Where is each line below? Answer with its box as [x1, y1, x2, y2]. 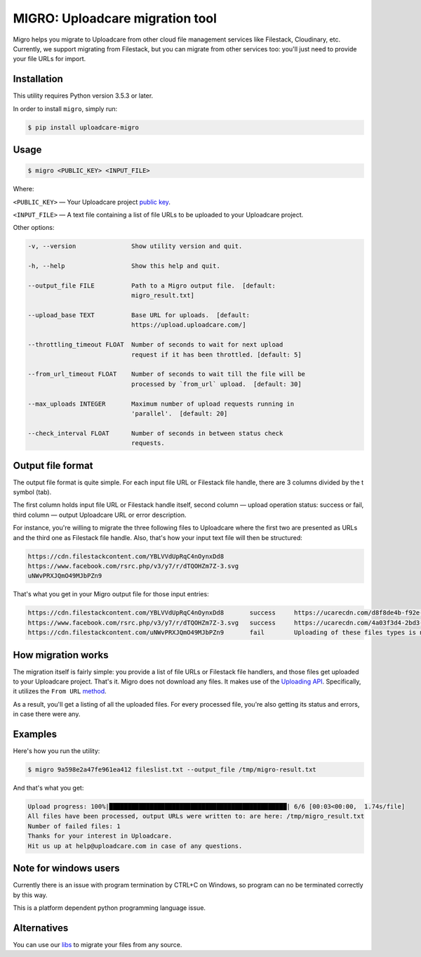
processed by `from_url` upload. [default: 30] [131, 380, 302, 388]
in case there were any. [13, 710, 81, 719]
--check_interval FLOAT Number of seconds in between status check [27, 429, 283, 437]
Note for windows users [13, 862, 120, 875]
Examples [13, 728, 58, 740]
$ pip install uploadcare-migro [27, 123, 140, 131]
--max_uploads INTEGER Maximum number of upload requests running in [27, 399, 295, 408]
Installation [13, 73, 63, 85]
